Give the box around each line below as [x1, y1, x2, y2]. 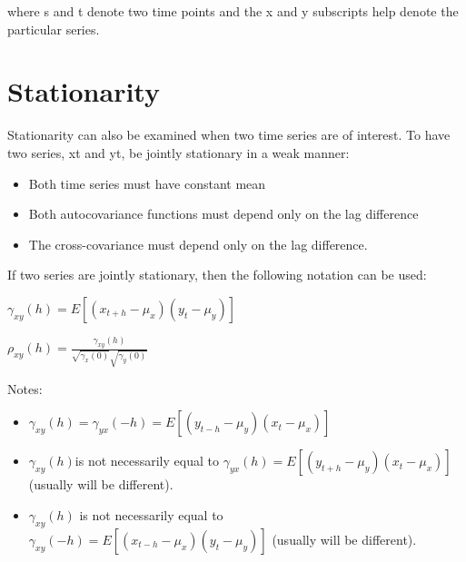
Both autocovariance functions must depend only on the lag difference [28, 204, 419, 223]
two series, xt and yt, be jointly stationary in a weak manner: [7, 143, 350, 162]
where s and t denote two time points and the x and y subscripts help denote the [7, 2, 459, 20]
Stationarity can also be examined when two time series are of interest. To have [7, 125, 451, 144]
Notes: [7, 379, 43, 398]
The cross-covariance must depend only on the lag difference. [28, 234, 368, 253]
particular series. [7, 19, 100, 38]
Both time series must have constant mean [28, 173, 266, 192]
